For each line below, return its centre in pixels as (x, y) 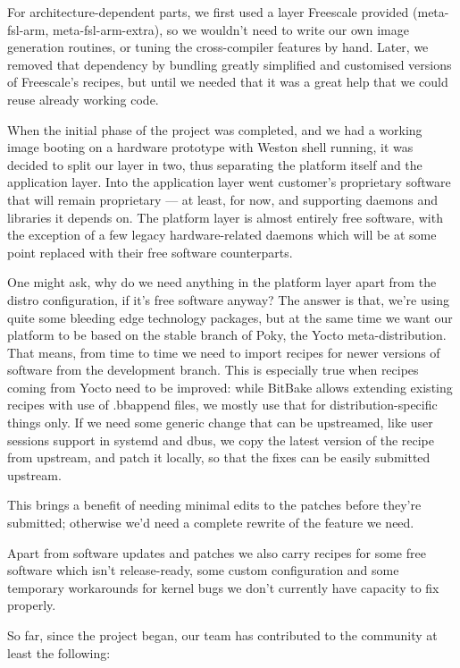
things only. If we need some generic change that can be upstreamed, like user (220, 423)
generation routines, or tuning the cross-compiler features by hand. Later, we (218, 47)
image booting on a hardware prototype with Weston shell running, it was (210, 147)
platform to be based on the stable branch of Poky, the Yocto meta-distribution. (227, 335)
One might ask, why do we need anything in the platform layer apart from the (222, 282)
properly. (32, 605)
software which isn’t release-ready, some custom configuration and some (203, 570)
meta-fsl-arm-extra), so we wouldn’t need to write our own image (231, 29)
